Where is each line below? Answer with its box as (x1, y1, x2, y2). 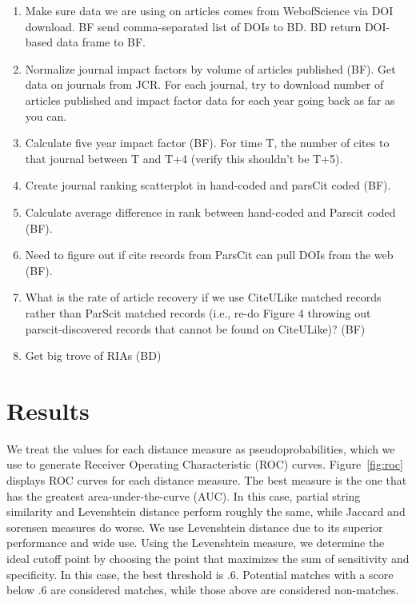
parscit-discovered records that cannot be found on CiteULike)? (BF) (25, 320, 366, 337)
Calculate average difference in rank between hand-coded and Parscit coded (25, 203, 396, 220)
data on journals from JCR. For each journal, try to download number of (25, 76, 384, 93)
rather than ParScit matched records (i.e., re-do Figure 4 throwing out (25, 304, 371, 321)
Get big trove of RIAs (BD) (25, 347, 162, 364)
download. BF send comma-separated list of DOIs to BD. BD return (25, 18, 362, 34)
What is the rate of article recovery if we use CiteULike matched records (25, 289, 382, 305)
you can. (25, 107, 67, 124)
